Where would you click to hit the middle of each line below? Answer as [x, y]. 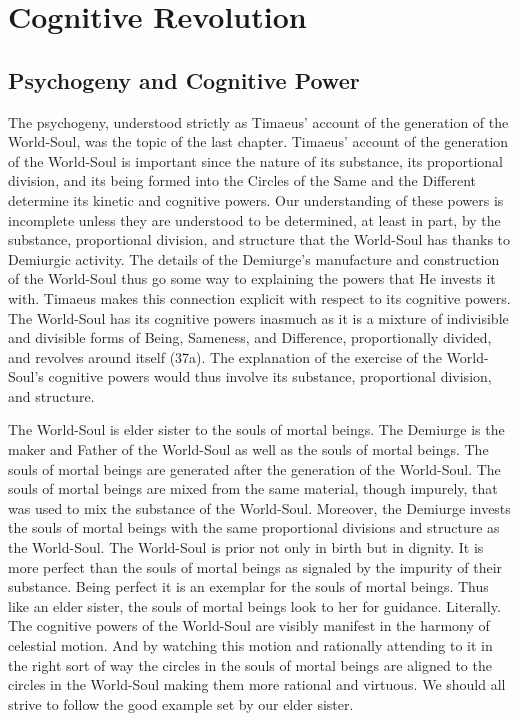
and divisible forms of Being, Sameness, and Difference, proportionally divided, [250, 337]
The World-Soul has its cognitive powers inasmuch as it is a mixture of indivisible [258, 317]
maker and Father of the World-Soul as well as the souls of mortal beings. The [248, 449]
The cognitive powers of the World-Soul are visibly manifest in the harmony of [249, 625]
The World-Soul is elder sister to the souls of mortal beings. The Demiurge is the [256, 429]
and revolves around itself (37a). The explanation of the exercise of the [225, 356]
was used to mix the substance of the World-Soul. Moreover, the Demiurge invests [259, 507]
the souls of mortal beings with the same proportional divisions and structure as [254, 527]
